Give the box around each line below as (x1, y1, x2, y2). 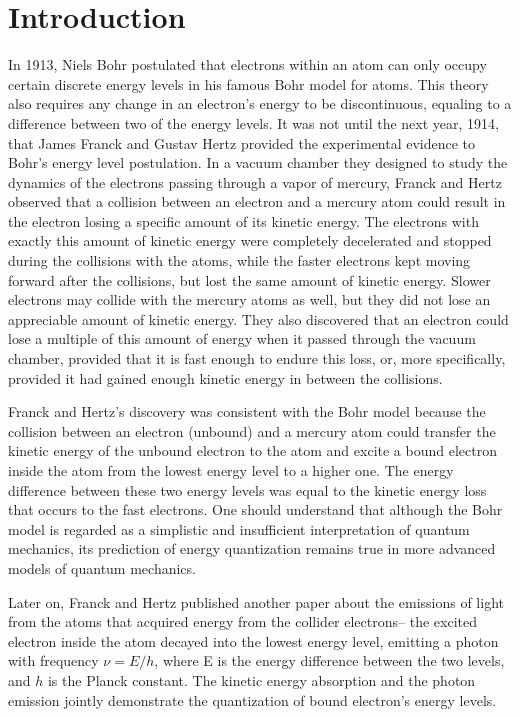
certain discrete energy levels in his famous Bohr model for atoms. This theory (8, 73, 489, 94)
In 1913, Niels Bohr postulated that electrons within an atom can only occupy (8, 54, 487, 75)
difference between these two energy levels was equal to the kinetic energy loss (8, 479, 487, 500)
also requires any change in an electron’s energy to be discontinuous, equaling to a (8, 93, 512, 114)
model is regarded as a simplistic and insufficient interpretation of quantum (8, 518, 470, 539)
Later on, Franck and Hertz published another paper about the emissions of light (8, 591, 504, 612)
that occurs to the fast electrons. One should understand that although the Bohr (8, 499, 503, 520)
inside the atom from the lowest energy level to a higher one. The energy (8, 460, 454, 480)
